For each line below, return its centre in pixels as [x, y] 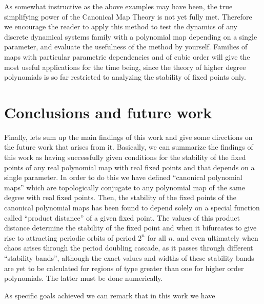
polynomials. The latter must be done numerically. [84, 278]
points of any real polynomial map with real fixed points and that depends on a [129, 167]
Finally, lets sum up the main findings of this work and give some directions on [128, 137]
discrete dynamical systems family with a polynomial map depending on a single [131, 36]
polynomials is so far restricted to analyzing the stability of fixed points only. [125, 77]
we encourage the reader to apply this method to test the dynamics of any [121, 26]
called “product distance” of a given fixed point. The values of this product [122, 217]
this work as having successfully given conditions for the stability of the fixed [125, 157]
